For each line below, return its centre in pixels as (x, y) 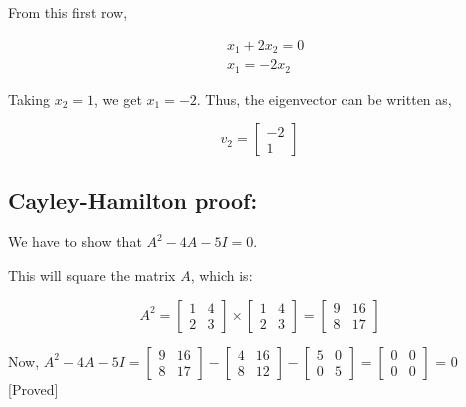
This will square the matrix (92, 274)
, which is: (221, 274)
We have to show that (75, 241)
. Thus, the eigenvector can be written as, (324, 98)
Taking (29, 98)
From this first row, (68, 12)
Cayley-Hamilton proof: (133, 199)
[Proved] (33, 388)
